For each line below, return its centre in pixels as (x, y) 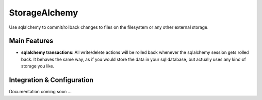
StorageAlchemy (44, 13)
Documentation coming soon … (40, 92)
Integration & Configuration (51, 80)
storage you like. (38, 66)
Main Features (31, 41)
